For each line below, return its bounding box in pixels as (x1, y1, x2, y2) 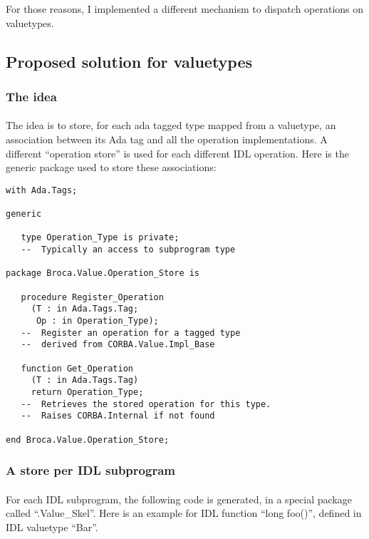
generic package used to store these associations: (6, 160, 217, 175)
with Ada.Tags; (6, 185, 78, 195)
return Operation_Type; (31, 386, 144, 397)
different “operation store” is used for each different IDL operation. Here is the (6, 145, 349, 160)
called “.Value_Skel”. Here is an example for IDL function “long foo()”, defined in (6, 505, 362, 520)
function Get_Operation (21, 363, 133, 374)
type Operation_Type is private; (21, 232, 180, 243)
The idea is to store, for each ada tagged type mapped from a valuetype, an (6, 118, 336, 133)
